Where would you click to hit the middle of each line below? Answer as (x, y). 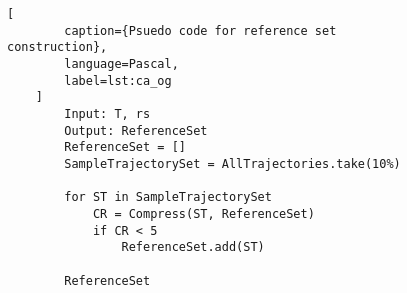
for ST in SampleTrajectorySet (168, 197)
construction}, (57, 47)
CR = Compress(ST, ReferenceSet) (203, 213)
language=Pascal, (121, 63)
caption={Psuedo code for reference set (200, 30)
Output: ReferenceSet (136, 130)
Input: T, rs (107, 113)
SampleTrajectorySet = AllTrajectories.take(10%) (232, 163)
